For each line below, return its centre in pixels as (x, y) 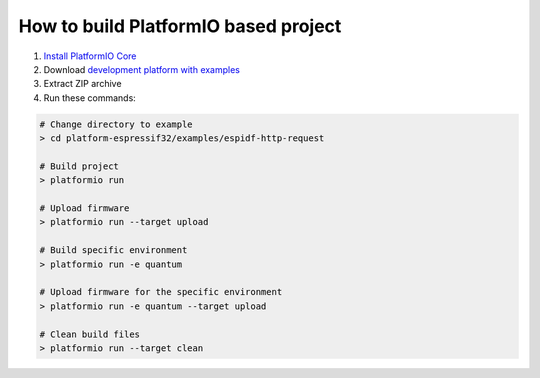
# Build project (79, 166)
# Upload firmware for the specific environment (161, 292)
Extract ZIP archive (82, 84)
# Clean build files (89, 334)
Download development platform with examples (141, 69)
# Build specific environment (113, 250)
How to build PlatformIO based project (180, 26)
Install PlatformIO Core (90, 56)
